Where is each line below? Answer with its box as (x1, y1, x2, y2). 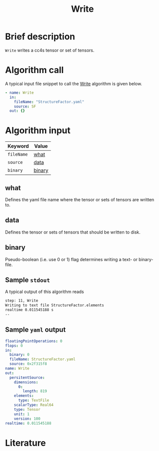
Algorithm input (5, 125, 71, 136)
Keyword (7, 143, 29, 150)
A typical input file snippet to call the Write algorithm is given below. (5, 80, 142, 86)
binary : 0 (9, 352, 29, 357)
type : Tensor (14, 407, 41, 412)
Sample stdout (5, 276, 50, 284)
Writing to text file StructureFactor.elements (5, 303, 105, 308)
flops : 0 (5, 343, 23, 348)
